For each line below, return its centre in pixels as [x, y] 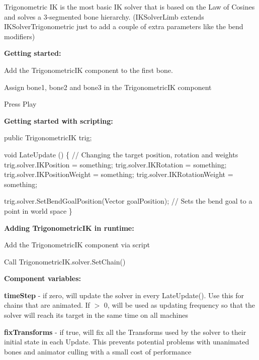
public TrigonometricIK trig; [48, 138]
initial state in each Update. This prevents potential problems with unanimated [127, 342]
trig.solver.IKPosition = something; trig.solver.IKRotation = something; [115, 164]
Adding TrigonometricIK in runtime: [69, 228]
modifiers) [20, 36]
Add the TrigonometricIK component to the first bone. [89, 70]
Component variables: [42, 278]
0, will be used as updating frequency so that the [179, 305]
